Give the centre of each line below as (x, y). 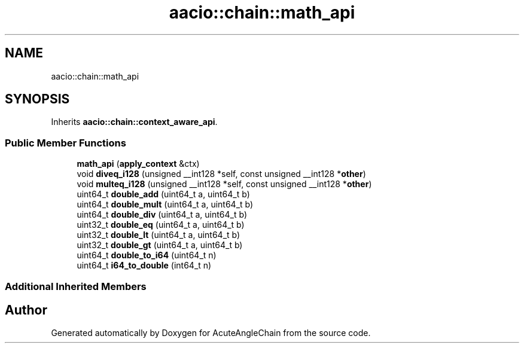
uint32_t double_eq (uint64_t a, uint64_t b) (161, 225)
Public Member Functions (65, 143)
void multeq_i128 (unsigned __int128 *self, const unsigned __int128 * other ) (224, 184)
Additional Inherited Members (76, 286)
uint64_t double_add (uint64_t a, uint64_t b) (163, 194)
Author (26, 310)
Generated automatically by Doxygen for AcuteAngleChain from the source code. (211, 333)
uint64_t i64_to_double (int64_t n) (144, 265)
